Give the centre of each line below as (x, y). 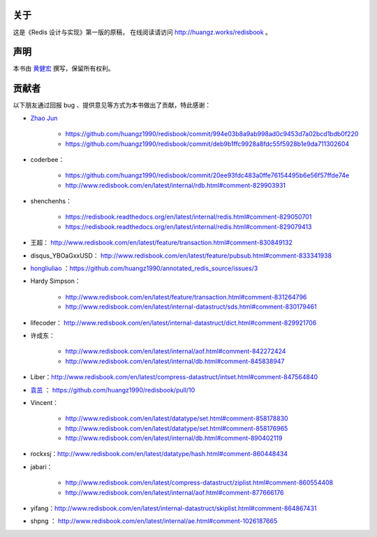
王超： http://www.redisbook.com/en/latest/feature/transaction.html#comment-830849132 (161, 243)
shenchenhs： (51, 201)
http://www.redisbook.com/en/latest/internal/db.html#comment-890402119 (174, 438)
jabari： (42, 466)
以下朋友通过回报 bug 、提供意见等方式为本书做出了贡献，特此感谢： (112, 105)
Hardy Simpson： (56, 281)
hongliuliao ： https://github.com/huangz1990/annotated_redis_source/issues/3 (144, 268)
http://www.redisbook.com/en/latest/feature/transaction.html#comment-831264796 (186, 297)
